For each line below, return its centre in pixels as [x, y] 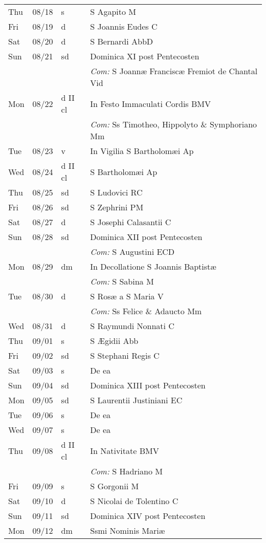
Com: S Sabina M [122, 281]
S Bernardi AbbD [122, 41]
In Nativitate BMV [125, 450]
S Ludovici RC [116, 192]
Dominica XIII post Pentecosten [148, 385]
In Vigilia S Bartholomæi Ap [142, 151]
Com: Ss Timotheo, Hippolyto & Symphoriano [174, 124]
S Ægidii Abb [114, 341]
